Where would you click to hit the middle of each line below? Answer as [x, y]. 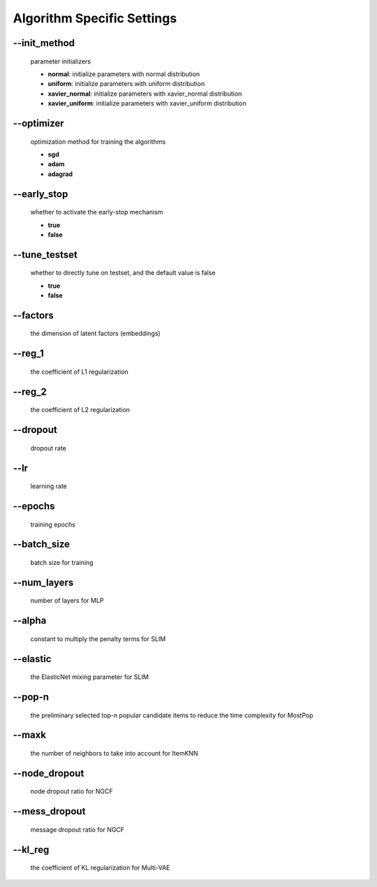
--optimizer [38, 123]
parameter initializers [60, 61]
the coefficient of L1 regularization [79, 372]
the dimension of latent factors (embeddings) [95, 333]
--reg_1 [29, 354]
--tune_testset [45, 255]
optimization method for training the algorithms [98, 141]
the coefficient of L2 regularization [80, 410]
